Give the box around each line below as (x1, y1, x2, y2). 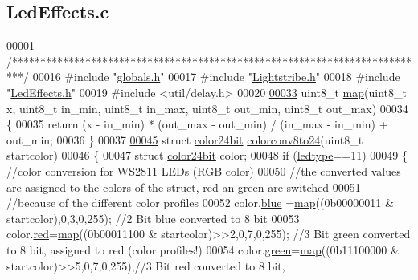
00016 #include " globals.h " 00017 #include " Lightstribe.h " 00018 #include (32, 68, 400, 85)
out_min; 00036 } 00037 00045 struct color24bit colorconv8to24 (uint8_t (6, 131, 363, 148)
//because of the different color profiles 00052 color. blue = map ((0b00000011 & (6, 194, 394, 211)
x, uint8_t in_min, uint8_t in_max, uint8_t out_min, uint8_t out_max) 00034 (6, 99, 408, 116)
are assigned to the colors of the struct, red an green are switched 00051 (6, 178, 361, 195)
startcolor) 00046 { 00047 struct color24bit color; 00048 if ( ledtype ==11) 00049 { (6, 147, 408, 164)
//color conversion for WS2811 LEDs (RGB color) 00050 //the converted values (6, 162, 401, 179)
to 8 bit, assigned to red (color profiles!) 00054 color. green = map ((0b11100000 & (6, 241, 400, 258)
